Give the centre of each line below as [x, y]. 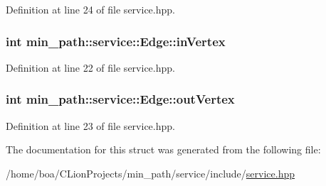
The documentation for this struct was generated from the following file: [163, 149]
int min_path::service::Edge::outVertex [120, 99]
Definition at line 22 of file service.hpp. [90, 67]
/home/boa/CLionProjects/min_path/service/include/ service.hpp [151, 173]
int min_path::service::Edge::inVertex [116, 41]
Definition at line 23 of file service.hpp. [90, 125]
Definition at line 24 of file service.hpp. [90, 9]
